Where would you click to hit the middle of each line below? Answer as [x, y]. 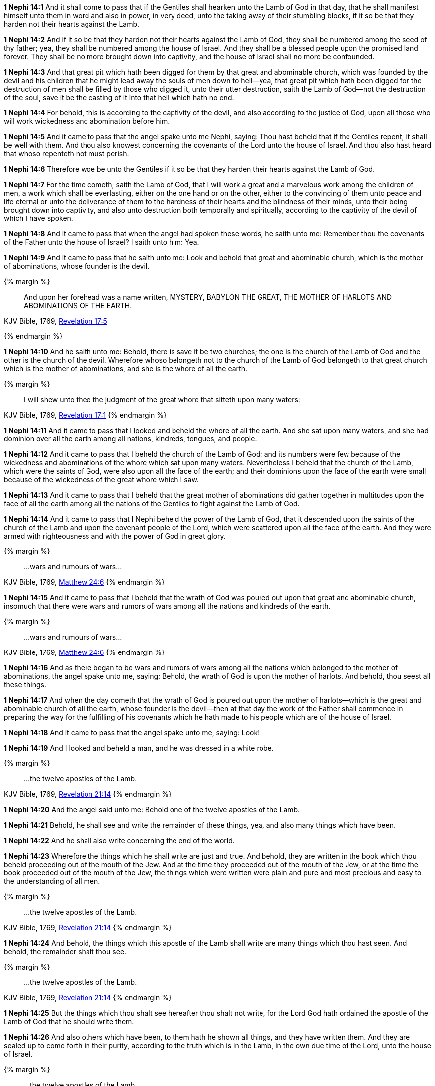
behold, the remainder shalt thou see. [65, 951]
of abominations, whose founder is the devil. [77, 266]
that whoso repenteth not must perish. [67, 154]
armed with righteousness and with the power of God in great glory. [115, 536]
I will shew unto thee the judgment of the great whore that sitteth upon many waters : [162, 399]
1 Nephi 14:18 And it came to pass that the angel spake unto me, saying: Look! [132, 732]
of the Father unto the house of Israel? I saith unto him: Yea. [102, 242]
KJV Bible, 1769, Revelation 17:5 [56, 321]
